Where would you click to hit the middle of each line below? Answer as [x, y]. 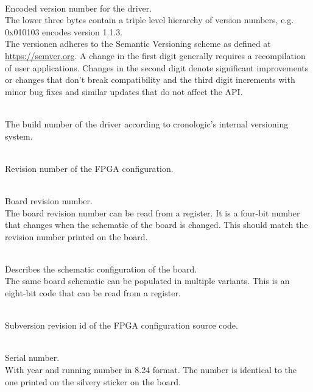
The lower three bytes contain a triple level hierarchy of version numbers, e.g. [149, 20]
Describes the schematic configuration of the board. [101, 269]
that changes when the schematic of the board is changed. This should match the [156, 225]
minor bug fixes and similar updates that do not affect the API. [124, 91]
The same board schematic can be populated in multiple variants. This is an [147, 281]
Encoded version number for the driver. [79, 8]
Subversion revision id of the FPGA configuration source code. [121, 325]
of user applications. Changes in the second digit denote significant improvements [157, 67]
